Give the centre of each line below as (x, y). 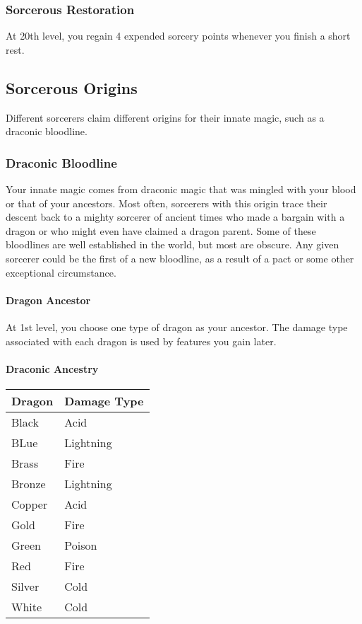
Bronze (29, 483)
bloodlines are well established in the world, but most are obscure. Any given (173, 244)
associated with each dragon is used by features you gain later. (141, 341)
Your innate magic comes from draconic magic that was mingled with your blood (181, 189)
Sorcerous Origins (72, 87)
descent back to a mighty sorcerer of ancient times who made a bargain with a (175, 217)
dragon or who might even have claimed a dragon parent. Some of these (161, 230)
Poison (81, 545)
